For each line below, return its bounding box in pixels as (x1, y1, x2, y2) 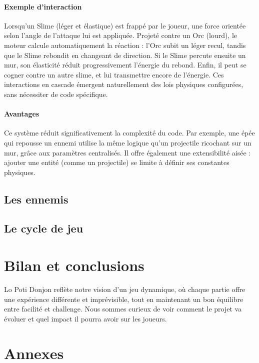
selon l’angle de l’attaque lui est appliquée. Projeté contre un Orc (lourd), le (4, 30, 237, 40)
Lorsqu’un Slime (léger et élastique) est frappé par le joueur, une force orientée (4, 20, 246, 30)
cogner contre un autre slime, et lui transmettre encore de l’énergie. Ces (4, 69, 224, 79)
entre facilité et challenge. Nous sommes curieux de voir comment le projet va (4, 303, 242, 314)
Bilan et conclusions (4, 255, 144, 275)
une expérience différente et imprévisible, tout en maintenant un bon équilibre (4, 293, 243, 304)
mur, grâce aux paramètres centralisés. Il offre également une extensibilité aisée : (4, 147, 251, 157)
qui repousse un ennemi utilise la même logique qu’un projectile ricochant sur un (4, 137, 251, 147)
